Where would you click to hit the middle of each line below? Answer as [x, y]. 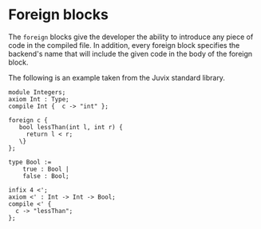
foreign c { [28, 120]
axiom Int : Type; [39, 99]
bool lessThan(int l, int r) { [71, 127]
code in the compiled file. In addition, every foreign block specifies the [124, 45]
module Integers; [37, 92]
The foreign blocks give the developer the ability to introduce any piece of [131, 37]
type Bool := [30, 162]
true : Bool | [46, 169]
